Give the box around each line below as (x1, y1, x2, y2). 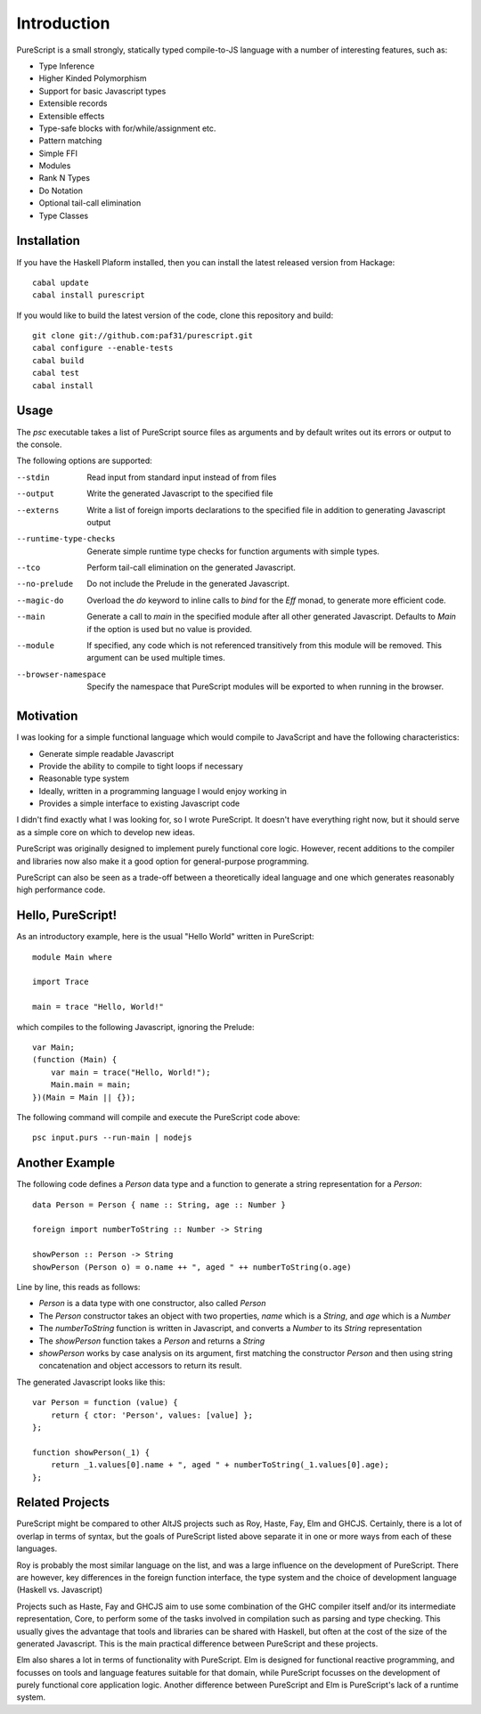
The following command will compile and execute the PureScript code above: (16, 1112, 300, 1122)
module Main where (32, 952, 113, 962)
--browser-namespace (16, 669, 107, 679)
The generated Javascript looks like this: (16, 1377, 166, 1387)
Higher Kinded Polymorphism (38, 73, 147, 84)
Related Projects (16, 1495, 110, 1510)
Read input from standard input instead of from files (86, 472, 277, 483)
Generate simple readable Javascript (38, 748, 175, 759)
